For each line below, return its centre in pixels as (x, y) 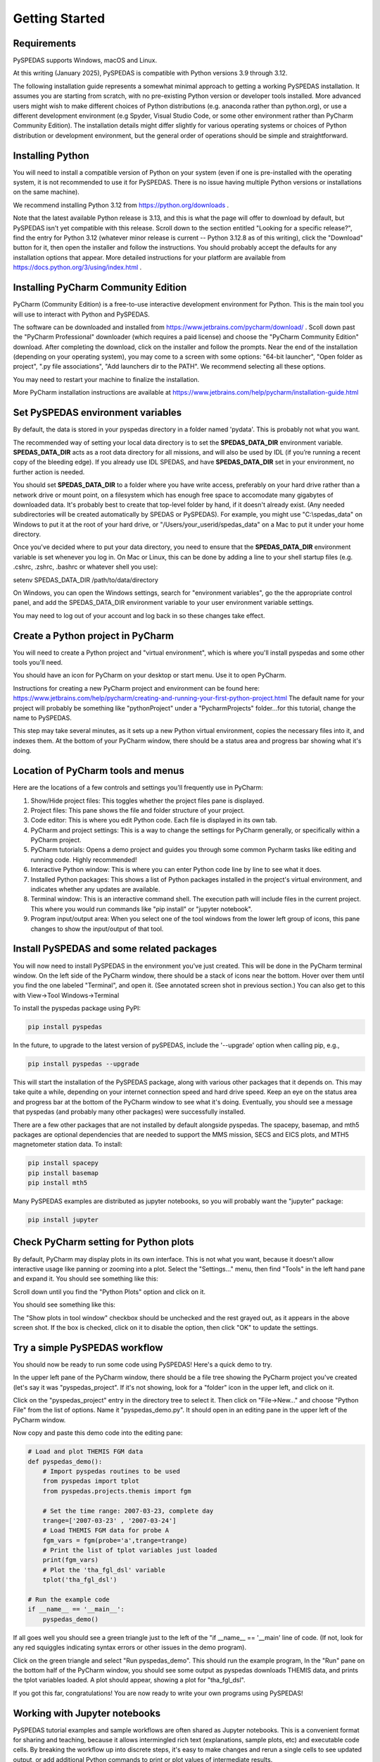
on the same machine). (46, 192)
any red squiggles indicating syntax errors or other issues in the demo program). (129, 1647)
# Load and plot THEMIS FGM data (85, 1452)
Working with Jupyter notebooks (87, 1713)
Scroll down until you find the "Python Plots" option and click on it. (109, 1292)
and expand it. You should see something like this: (85, 1279)
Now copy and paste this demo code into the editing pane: (98, 1433)
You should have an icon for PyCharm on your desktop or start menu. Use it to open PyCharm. (150, 675)
